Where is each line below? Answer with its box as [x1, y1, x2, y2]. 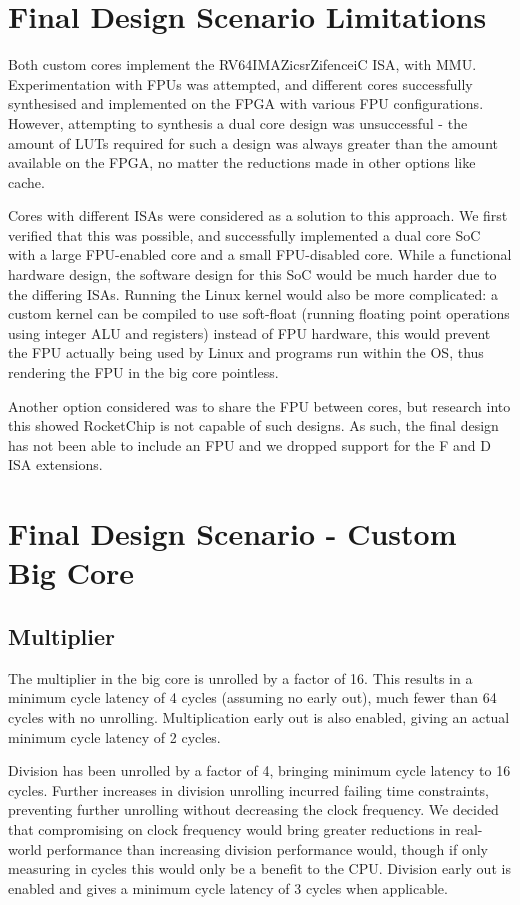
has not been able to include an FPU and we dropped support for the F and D [8, 434, 491, 455]
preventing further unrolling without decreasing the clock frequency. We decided [8, 799, 499, 820]
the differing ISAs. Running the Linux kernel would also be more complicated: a [8, 283, 498, 304]
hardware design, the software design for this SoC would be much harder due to [8, 264, 497, 285]
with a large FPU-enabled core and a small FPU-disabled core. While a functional [8, 244, 512, 265]
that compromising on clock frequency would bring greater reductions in [8, 818, 451, 839]
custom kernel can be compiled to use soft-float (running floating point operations [8, 303, 510, 324]
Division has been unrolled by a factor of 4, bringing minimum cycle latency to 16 [8, 760, 511, 781]
